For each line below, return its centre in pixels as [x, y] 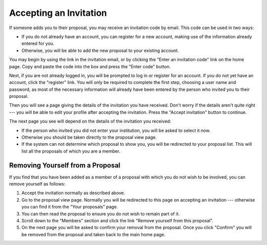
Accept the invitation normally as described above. [73, 193]
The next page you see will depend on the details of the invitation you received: [90, 122]
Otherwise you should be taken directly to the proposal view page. [89, 137]
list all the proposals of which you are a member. [71, 151]
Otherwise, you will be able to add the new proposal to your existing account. [100, 50]
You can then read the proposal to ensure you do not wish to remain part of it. [101, 214]
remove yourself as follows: [37, 184]
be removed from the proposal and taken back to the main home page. [93, 234]
